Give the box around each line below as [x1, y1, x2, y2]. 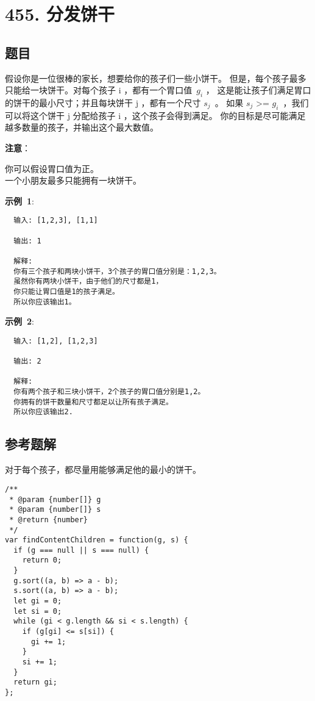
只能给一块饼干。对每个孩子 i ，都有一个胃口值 [5, 84, 193, 96]
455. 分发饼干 [5, 1, 115, 26]
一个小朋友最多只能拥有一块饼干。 [5, 174, 141, 187]
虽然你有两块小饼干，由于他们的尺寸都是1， [13, 277, 163, 286]
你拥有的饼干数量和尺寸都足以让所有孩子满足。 [13, 397, 173, 406]
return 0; [22, 556, 62, 565]
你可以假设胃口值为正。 [5, 162, 99, 174]
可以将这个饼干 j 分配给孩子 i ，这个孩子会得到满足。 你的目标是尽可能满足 [5, 109, 306, 121]
